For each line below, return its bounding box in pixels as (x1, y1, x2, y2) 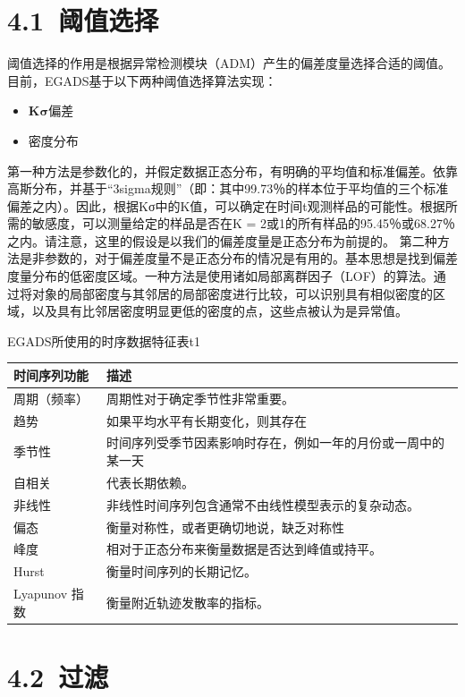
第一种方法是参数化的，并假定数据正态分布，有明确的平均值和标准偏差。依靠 (7, 161, 458, 180)
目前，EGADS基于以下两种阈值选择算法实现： (7, 71, 277, 89)
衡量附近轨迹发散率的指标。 (106, 592, 269, 611)
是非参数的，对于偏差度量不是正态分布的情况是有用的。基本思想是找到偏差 (19, 249, 458, 268)
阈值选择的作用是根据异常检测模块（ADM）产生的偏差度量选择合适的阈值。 (7, 54, 452, 72)
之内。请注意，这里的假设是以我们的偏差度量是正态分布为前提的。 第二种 (7, 231, 437, 250)
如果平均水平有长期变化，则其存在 (106, 411, 307, 429)
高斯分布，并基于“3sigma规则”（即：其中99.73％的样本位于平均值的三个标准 (7, 179, 449, 198)
